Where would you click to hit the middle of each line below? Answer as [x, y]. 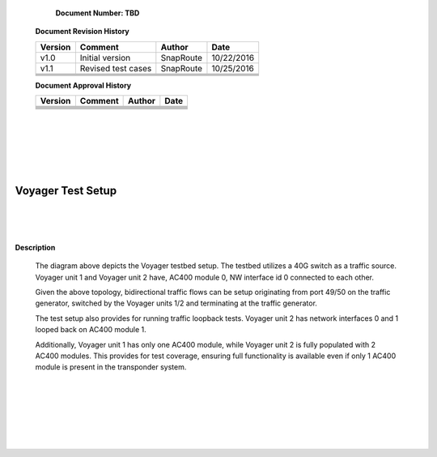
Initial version [105, 58]
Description [35, 247]
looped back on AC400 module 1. [91, 330]
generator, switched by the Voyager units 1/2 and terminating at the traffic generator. [176, 303]
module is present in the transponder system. [111, 367]
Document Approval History [83, 85]
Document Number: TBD [98, 13]
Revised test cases [116, 68]
